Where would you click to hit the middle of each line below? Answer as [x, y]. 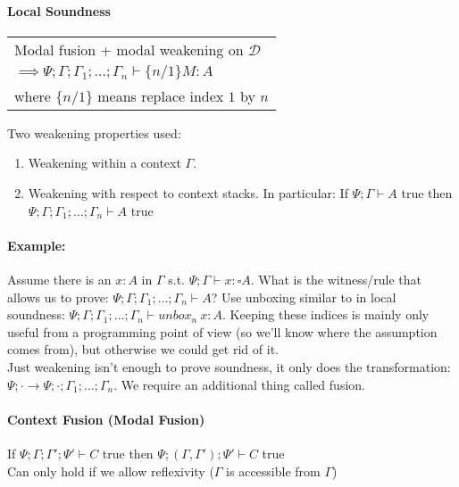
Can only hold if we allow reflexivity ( [111, 470]
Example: [37, 245]
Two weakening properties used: [94, 132]
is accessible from [273, 470]
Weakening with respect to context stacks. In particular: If [188, 192]
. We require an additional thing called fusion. [239, 384]
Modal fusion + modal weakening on [129, 49]
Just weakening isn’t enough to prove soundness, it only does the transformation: [229, 366]
